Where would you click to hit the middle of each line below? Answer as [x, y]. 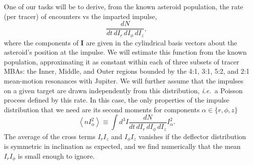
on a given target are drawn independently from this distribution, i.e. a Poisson [123, 90]
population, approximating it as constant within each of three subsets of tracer [122, 61]
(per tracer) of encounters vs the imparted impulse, [80, 16]
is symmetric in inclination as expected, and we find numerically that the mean [122, 146]
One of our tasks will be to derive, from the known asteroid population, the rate [124, 6]
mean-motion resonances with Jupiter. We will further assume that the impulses [124, 81]
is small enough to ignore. [56, 155]
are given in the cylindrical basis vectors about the [162, 42]
